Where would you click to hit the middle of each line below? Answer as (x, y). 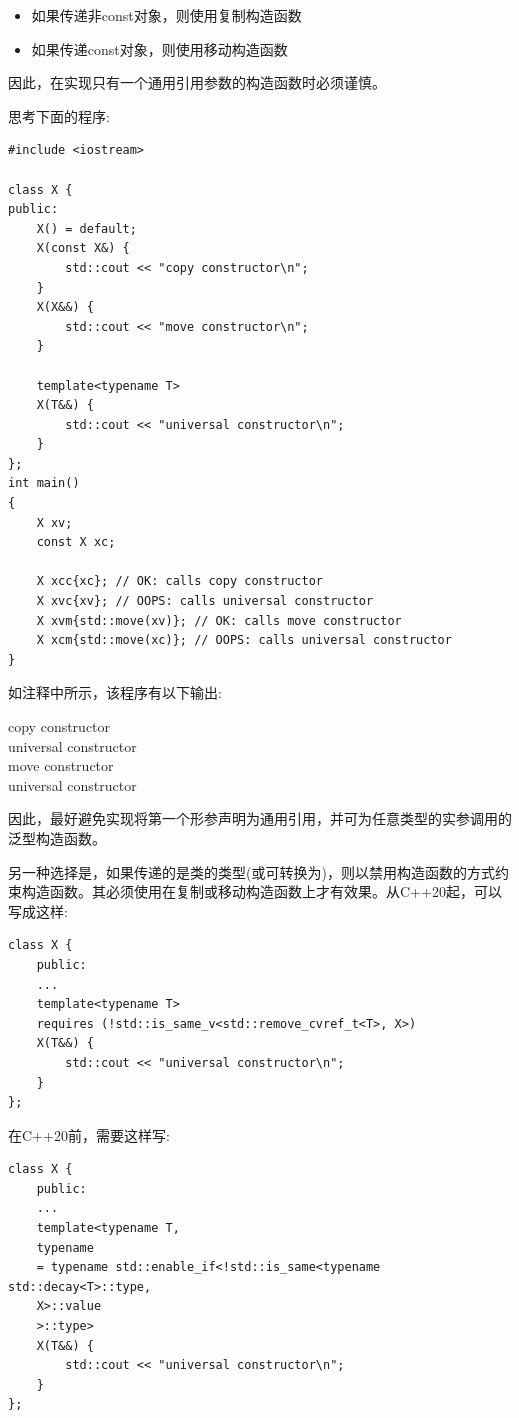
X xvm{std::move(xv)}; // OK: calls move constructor (219, 620)
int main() (44, 483)
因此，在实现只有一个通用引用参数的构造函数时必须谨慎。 (197, 82)
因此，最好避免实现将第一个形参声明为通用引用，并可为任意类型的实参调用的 (260, 818)
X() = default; (86, 228)
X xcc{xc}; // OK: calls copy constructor (179, 581)
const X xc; (76, 542)
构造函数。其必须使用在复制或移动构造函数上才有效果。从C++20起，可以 (261, 891)
